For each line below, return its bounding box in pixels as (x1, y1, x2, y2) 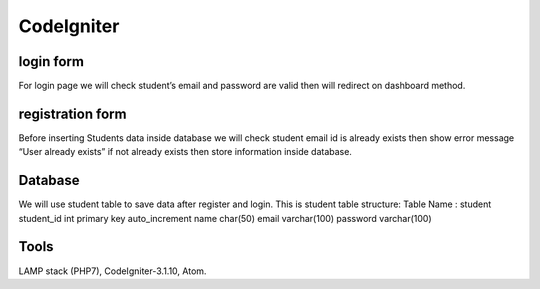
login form (18, 53, 85, 70)
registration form (18, 105, 127, 122)
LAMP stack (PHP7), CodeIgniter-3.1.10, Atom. (18, 265, 207, 277)
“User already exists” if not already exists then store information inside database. (18, 146, 352, 158)
